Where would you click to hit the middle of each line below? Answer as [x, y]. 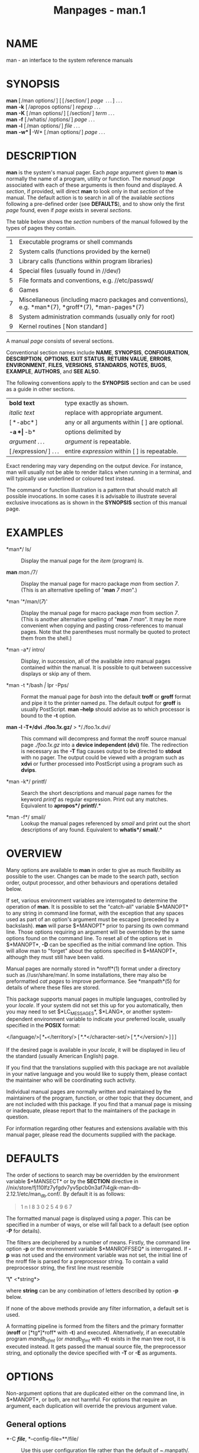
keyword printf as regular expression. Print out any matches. [95, 799]
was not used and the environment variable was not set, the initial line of [99, 1255]
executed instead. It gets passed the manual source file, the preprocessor [96, 1346]
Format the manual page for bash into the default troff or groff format [106, 697]
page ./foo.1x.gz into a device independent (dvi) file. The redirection [105, 745]
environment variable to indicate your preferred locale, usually [110, 1019]
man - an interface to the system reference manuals [70, 60]
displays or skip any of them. [56, 673]
